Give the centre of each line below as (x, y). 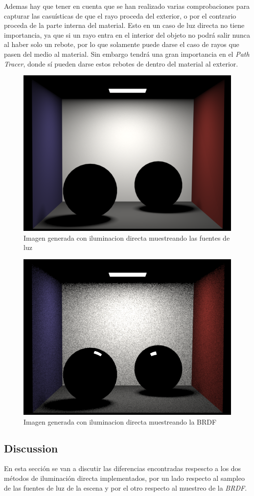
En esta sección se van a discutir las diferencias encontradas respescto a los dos (123, 468)
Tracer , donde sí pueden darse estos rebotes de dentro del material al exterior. (121, 63)
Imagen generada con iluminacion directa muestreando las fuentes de (127, 237)
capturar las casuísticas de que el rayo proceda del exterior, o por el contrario (120, 15)
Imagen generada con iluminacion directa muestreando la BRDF (120, 421)
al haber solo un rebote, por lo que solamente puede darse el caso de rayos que (122, 44)
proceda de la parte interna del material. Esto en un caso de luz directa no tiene (124, 25)
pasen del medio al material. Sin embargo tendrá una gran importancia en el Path (127, 54)
